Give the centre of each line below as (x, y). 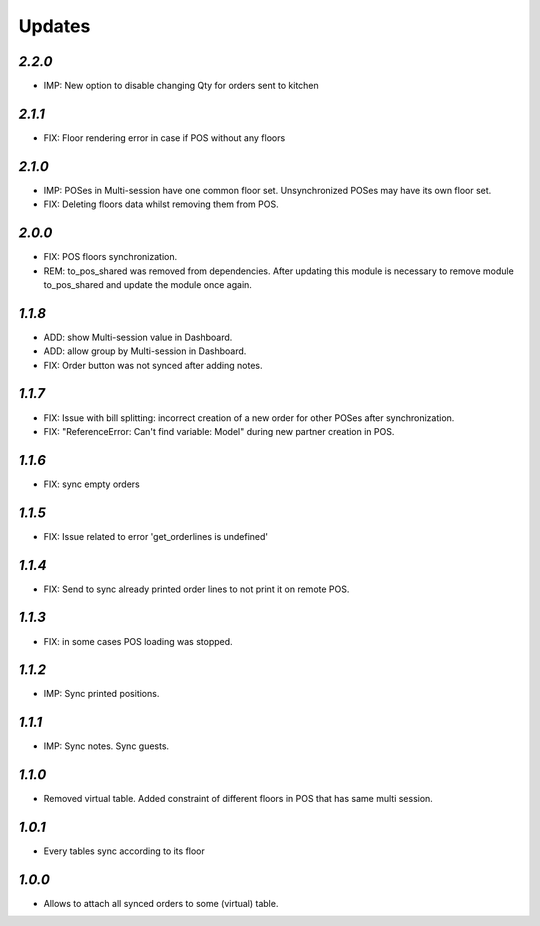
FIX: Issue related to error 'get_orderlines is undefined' (156, 536)
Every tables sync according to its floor (124, 851)
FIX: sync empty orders (91, 484)
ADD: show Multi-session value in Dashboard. (138, 337)
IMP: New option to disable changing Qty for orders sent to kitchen (181, 86)
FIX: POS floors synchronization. (110, 257)
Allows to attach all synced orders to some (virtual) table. (161, 904)
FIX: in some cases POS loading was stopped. (138, 641)
